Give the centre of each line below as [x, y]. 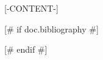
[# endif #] [26, 49]
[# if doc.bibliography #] [51, 28]
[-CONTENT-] [31, 8]
